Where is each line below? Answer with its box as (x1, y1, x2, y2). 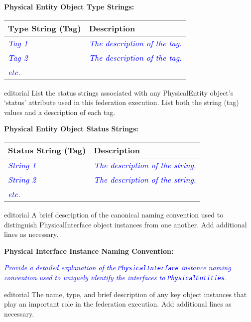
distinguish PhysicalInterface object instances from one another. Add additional (4, 219, 247, 229)
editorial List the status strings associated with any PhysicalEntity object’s (4, 87, 234, 98)
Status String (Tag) (8, 144, 86, 156)
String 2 (8, 173, 36, 185)
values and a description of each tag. (4, 107, 116, 117)
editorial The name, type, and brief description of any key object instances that (4, 289, 247, 299)
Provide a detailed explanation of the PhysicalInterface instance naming (4, 262, 231, 273)
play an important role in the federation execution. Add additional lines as (4, 299, 232, 309)
